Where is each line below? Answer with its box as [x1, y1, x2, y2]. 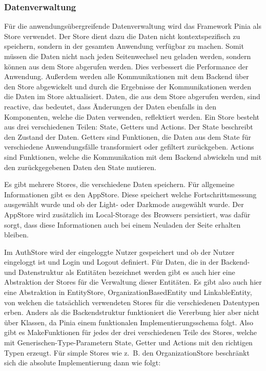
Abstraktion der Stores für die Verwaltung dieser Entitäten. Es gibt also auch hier [4, 276, 262, 287]
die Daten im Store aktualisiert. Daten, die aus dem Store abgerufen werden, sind [4, 91, 260, 102]
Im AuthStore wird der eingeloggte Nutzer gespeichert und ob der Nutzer [4, 246, 235, 257]
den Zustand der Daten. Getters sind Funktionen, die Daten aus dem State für [4, 131, 251, 142]
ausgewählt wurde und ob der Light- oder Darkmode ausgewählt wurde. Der [4, 199, 244, 210]
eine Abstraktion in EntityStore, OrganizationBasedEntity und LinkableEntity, [4, 287, 252, 298]
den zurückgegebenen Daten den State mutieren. [4, 161, 156, 172]
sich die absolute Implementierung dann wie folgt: [4, 357, 161, 368]
